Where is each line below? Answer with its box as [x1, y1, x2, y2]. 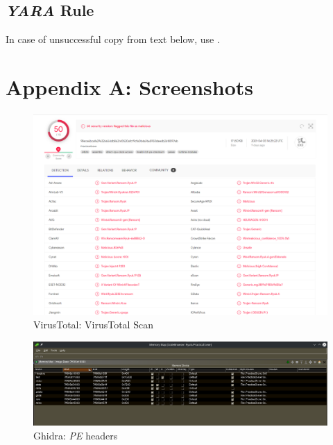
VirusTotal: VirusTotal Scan [33, 317, 153, 332]
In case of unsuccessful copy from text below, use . [6, 32, 220, 47]
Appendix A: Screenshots [6, 72, 254, 101]
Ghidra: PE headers [33, 428, 118, 442]
